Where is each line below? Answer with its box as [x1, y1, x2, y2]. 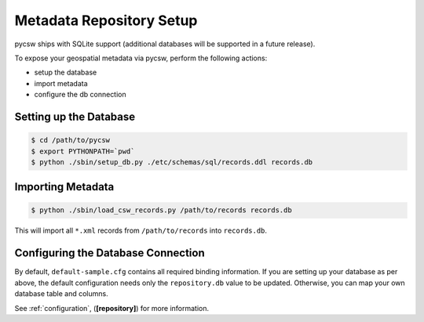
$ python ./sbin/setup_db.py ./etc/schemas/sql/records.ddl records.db [31, 157, 313, 166]
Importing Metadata [14, 180, 115, 194]
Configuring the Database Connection [14, 247, 205, 260]
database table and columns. [14, 289, 109, 298]
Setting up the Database [14, 110, 136, 123]
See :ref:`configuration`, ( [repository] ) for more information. [14, 303, 210, 313]
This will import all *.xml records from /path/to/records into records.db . [14, 226, 267, 235]
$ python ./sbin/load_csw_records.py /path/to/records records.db [31, 206, 292, 215]
